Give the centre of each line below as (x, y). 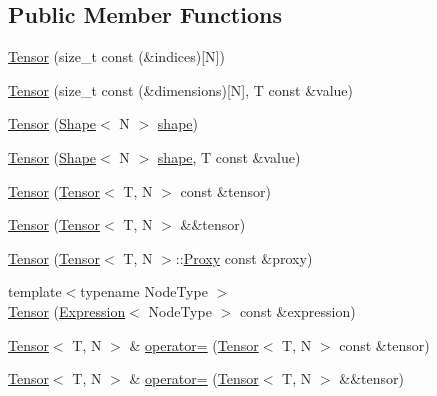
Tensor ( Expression (67, 310)
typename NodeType (144, 291)
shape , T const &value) (229, 156)
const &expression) (297, 310)
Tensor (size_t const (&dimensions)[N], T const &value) (181, 89)
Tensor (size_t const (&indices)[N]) (116, 56)
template (35, 291)
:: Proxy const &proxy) (244, 257)
